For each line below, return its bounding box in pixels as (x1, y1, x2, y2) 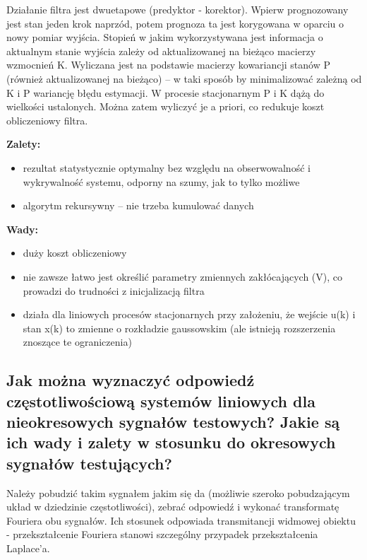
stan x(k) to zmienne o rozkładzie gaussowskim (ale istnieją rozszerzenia (23, 320, 336, 335)
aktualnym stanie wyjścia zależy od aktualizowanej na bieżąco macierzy (6, 43, 316, 58)
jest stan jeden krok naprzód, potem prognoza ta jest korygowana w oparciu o (6, 16, 344, 30)
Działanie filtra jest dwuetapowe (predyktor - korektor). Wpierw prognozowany (6, 2, 349, 16)
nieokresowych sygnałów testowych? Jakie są (6, 411, 340, 433)
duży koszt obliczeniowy (23, 245, 127, 260)
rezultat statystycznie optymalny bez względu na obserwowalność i (23, 160, 311, 175)
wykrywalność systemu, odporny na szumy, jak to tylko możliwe (23, 174, 300, 189)
